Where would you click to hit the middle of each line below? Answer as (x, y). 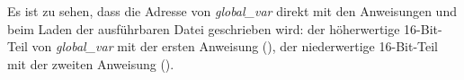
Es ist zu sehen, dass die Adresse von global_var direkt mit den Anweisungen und (232, 11)
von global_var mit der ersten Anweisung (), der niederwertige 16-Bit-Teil (235, 46)
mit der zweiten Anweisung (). (91, 63)
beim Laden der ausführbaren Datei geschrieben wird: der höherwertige (204, 28)
